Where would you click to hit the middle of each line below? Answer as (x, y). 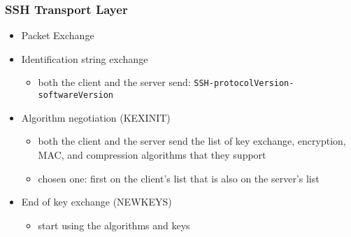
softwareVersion (76, 95)
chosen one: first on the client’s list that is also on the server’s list (179, 178)
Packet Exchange (58, 35)
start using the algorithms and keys (114, 225)
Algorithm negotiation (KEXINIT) (96, 117)
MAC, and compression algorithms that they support (152, 154)
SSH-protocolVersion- (244, 84)
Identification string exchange (85, 58)
